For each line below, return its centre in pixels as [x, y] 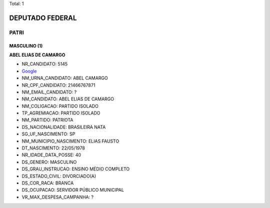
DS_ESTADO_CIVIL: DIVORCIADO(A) [59, 176]
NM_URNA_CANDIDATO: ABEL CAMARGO [65, 78]
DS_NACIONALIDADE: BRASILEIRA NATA [64, 127]
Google [29, 71]
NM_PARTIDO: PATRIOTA [47, 120]
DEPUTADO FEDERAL [43, 18]
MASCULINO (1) [26, 45]
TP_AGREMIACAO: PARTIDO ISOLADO [61, 113]
